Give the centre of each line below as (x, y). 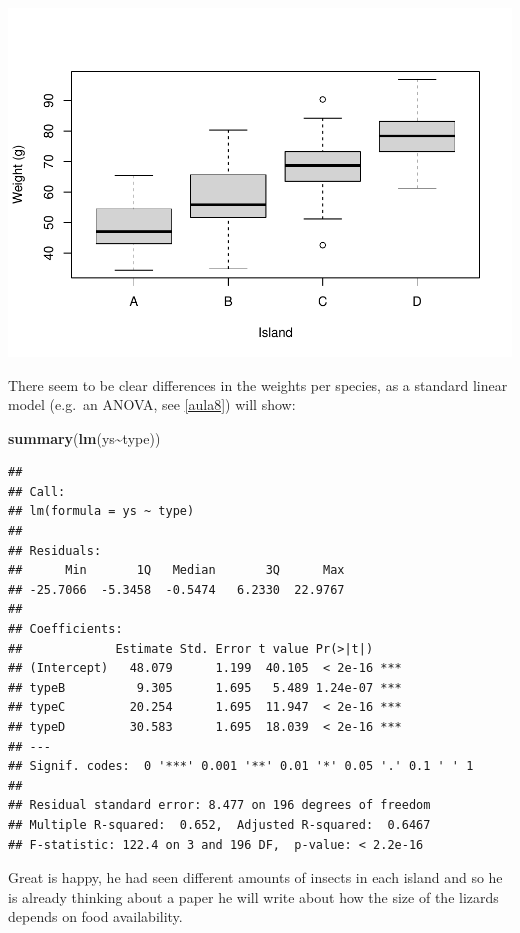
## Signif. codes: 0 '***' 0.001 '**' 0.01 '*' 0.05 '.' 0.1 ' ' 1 (241, 766)
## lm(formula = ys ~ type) (101, 511)
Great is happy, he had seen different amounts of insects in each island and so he (255, 877)
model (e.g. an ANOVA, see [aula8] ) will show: (152, 404)
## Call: (37, 491)
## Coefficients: (65, 629)
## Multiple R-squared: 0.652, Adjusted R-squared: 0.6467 (219, 824)
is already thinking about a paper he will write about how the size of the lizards (253, 896)
